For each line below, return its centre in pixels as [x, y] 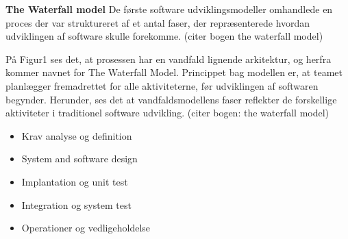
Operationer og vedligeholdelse [86, 228]
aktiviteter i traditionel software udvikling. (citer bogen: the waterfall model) [167, 113]
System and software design [79, 159]
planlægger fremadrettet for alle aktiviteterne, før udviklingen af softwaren [162, 85]
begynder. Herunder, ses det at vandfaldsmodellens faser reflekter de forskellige [171, 99]
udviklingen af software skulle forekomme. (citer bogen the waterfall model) [164, 36]
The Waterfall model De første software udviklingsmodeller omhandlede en [169, 9]
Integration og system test [76, 204]
